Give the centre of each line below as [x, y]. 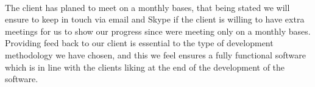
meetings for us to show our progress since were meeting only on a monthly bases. [158, 31]
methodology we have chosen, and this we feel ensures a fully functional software [155, 54]
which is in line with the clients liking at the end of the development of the [145, 67]
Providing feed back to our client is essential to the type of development [139, 43]
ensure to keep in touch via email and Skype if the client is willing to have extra [155, 19]
